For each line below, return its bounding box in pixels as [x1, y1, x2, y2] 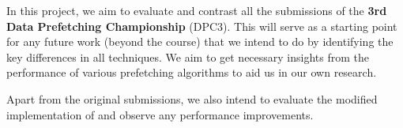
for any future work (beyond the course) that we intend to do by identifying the [6, 33, 394, 50]
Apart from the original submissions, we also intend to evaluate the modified [6, 90, 378, 107]
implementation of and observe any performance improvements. [6, 106, 314, 122]
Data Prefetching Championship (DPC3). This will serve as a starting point [6, 17, 397, 34]
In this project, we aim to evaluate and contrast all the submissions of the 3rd [6, 2, 387, 18]
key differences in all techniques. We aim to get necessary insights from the [6, 48, 370, 65]
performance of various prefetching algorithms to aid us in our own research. [6, 64, 377, 81]
